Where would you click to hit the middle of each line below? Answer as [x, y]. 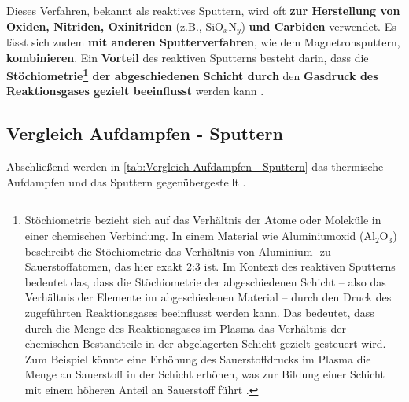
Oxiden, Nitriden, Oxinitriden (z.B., [104, 26]
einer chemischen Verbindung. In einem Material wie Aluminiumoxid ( [194, 236]
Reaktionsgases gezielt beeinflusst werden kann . [135, 91]
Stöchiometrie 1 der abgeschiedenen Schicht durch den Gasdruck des [192, 74]
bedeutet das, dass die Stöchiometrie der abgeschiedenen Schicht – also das [205, 281]
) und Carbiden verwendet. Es [319, 26]
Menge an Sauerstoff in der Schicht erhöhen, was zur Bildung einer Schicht [204, 374]
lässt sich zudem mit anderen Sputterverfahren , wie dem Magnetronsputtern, [203, 42]
